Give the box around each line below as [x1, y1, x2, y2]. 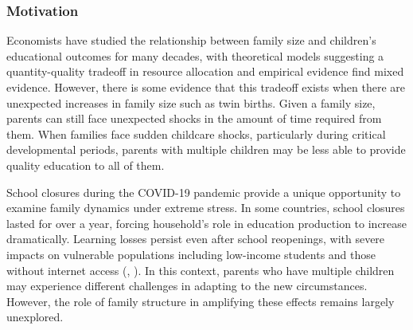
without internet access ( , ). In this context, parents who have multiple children [6, 261, 395, 278]
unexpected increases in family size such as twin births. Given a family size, [6, 94, 376, 111]
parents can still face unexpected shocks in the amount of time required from [6, 110, 382, 127]
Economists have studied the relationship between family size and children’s [6, 32, 376, 49]
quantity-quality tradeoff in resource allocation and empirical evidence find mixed [6, 63, 404, 80]
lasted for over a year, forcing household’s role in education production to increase [6, 214, 407, 231]
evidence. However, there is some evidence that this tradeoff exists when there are [6, 79, 405, 95]
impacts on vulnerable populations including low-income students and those [6, 246, 376, 262]
